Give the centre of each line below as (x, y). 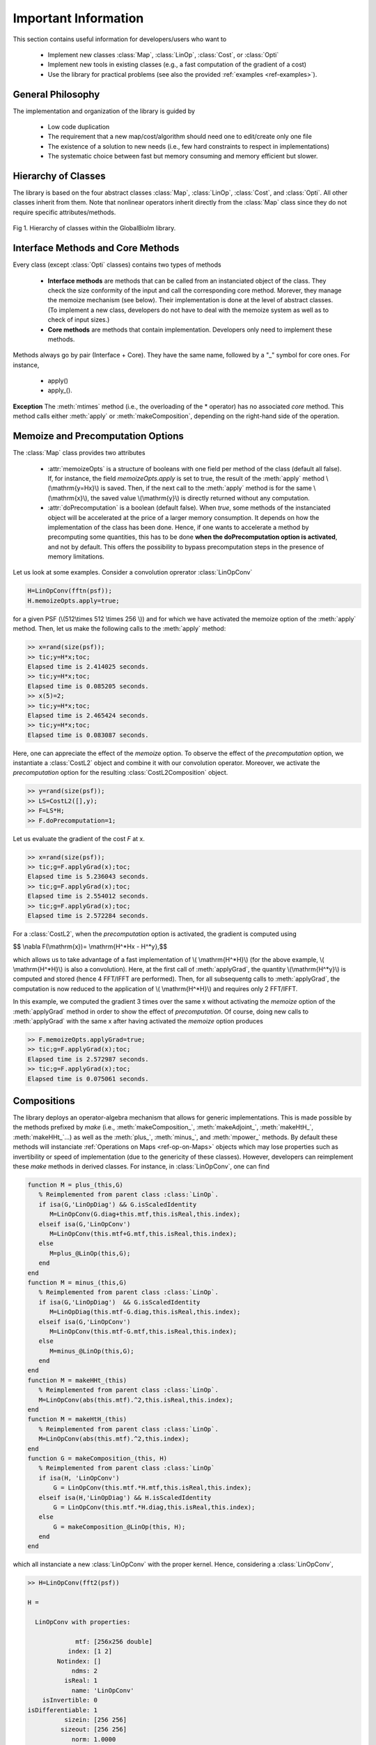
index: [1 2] (90, 1651)
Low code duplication (79, 127)
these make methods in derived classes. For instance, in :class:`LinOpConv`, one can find (141, 1166)
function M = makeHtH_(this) (77, 1419)
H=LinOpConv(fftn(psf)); (70, 591)
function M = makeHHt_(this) (77, 1380)
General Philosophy (56, 94)
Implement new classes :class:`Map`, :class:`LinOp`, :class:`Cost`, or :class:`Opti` (163, 54)
